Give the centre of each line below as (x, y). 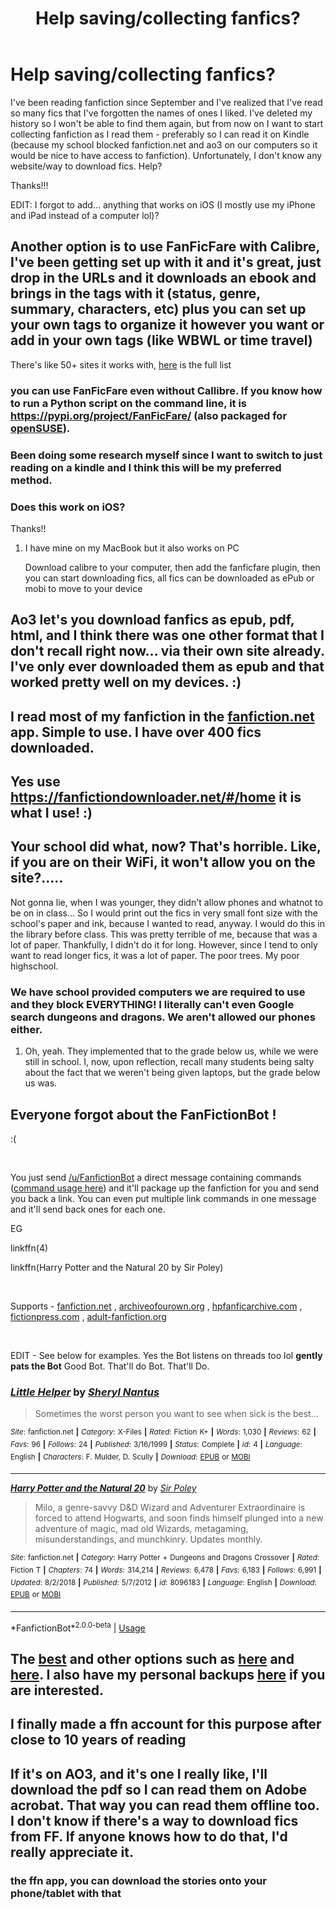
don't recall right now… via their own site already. (167, 651)
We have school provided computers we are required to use (158, 992)
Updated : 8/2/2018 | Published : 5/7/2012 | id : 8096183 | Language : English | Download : (163, 1582)
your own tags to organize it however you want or (167, 325)
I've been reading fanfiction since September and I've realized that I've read (166, 102)
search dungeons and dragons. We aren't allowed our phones (163, 1017)
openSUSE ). (40, 428)
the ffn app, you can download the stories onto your (138, 1880)
